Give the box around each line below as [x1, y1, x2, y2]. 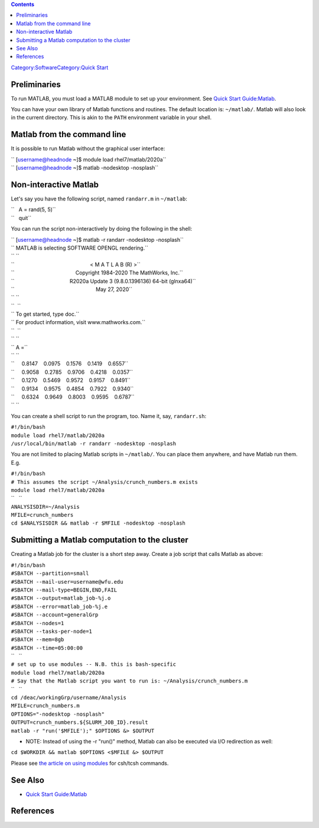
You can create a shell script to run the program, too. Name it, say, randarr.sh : [11, 412, 207, 419]
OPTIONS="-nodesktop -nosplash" [11, 710, 105, 717]
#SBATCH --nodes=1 [11, 620, 64, 626]
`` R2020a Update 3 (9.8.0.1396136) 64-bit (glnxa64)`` [11, 277, 196, 284]
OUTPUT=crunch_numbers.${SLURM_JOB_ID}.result [11, 719, 148, 726]
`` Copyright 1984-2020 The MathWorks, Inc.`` [11, 269, 183, 276]
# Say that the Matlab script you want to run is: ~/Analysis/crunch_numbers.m [11, 678, 248, 684]
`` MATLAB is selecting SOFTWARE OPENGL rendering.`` [11, 244, 149, 251]
